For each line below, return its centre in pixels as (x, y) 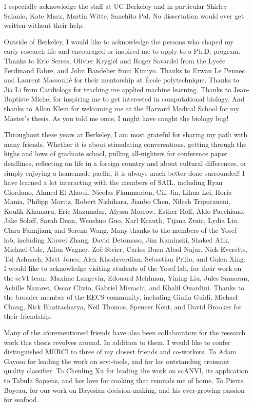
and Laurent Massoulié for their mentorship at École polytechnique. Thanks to (122, 80)
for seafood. (21, 399)
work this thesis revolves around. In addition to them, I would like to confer (117, 342)
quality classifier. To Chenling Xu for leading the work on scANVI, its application (126, 371)
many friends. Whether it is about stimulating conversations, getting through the (125, 144)
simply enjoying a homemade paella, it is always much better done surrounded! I (124, 173)
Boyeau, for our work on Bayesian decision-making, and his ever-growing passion (124, 390)
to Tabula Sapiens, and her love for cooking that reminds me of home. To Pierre (124, 380)
